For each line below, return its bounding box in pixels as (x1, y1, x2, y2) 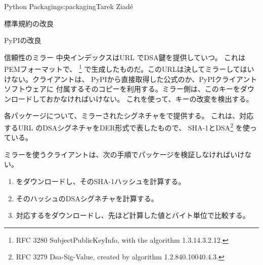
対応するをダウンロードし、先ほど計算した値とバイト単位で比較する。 (16, 210, 250, 220)
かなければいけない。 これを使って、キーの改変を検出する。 (53, 93, 253, 104)
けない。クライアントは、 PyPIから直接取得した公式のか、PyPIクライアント (4, 73, 257, 84)
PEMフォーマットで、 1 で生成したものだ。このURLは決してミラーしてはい (4, 62, 254, 74)
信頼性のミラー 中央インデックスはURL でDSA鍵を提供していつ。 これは (4, 52, 246, 62)
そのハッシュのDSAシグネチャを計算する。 (16, 193, 158, 203)
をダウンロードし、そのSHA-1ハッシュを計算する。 (16, 176, 186, 187)
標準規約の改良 (4, 18, 54, 28)
